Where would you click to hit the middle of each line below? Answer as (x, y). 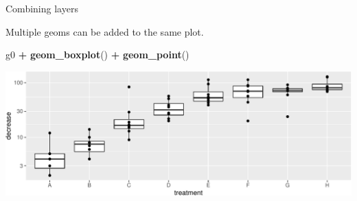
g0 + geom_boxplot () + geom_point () (97, 55)
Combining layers (42, 8)
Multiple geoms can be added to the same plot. (105, 31)
